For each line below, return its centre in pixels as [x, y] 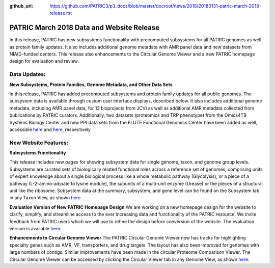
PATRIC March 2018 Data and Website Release [85, 28]
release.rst [61, 13]
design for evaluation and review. [44, 61]
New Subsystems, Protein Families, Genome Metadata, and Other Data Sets [91, 85]
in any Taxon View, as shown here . [46, 198]
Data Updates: [28, 74]
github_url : [21, 6]
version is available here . [35, 229]
